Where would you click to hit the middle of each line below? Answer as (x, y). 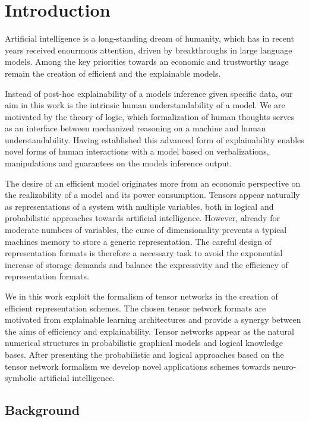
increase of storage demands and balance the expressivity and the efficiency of (146, 264)
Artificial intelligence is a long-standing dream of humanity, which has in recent (149, 38)
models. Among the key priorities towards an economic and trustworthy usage (147, 62)
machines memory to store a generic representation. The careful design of (138, 241)
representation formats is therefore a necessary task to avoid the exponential (144, 253)
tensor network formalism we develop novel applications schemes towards (138, 366)
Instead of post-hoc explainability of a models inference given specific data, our (149, 93)
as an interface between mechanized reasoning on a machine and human (135, 128)
